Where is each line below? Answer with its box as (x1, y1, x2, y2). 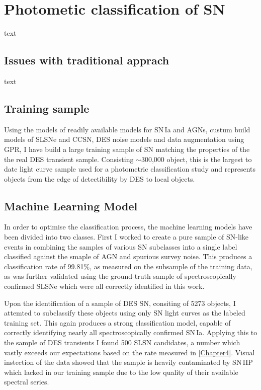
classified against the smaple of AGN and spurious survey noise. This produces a (4, 251, 252, 262)
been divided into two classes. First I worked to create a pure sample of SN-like (4, 231, 249, 242)
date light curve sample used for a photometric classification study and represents (4, 164, 256, 174)
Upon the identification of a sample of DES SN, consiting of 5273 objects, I (4, 297, 236, 308)
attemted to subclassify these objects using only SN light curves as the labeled (4, 307, 245, 318)
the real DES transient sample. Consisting (4, 153, 134, 164)
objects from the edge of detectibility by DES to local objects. (4, 173, 195, 184)
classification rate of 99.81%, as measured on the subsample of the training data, (4, 261, 252, 271)
